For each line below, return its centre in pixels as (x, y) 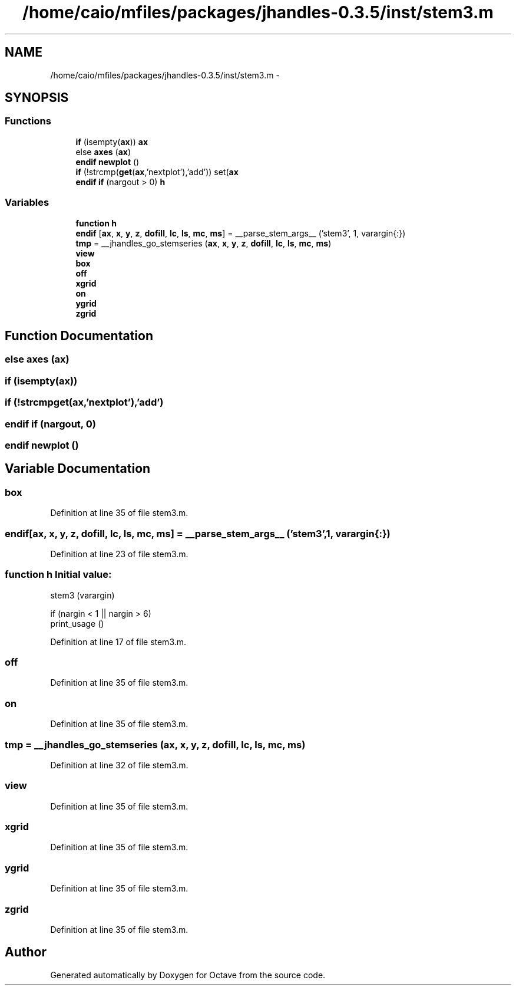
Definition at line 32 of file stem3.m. (119, 765)
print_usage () (77, 623)
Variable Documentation (78, 469)
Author (26, 952)
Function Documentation (79, 336)
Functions (28, 121)
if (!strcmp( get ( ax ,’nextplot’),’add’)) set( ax (157, 172)
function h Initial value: (58, 575)
